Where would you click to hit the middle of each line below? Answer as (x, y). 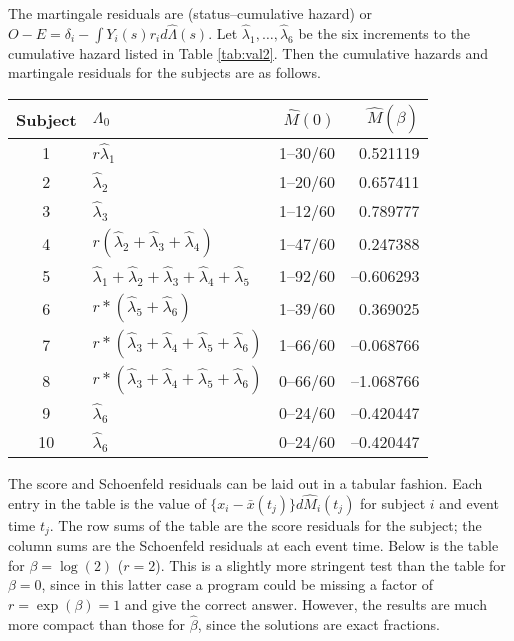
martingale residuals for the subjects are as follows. (164, 72)
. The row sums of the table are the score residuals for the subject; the (265, 524)
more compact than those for (97, 623)
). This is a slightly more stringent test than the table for (330, 564)
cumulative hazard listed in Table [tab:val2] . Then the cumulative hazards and (248, 52)
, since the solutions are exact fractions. (318, 623)
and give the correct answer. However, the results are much (305, 604)
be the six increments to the (384, 32)
